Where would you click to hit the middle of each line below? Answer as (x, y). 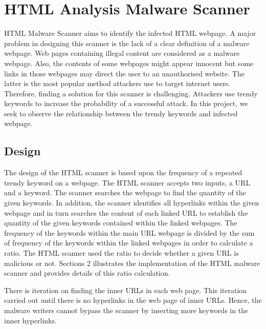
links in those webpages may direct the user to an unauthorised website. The (124, 73)
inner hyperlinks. (30, 320)
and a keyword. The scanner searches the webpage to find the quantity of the (125, 192)
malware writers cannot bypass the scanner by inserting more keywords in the (126, 310)
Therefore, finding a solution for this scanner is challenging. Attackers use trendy (131, 93)
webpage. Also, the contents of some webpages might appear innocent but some (129, 63)
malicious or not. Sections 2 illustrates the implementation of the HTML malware (132, 263)
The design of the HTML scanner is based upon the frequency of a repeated (123, 172)
